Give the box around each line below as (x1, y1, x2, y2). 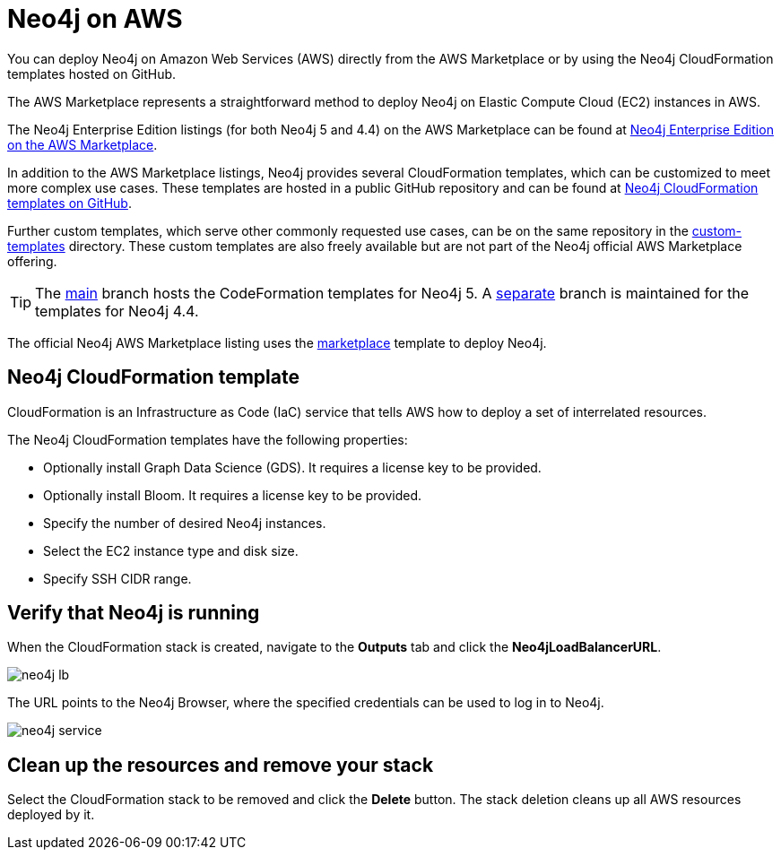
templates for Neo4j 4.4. (35, 301, 199, 320)
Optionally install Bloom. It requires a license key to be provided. (43, 487, 422, 503)
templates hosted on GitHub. (7, 65, 177, 82)
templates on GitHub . (7, 195, 132, 211)
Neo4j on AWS (7, 4, 183, 34)
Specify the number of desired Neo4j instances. (43, 515, 326, 531)
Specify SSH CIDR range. (43, 570, 192, 586)
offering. (7, 253, 57, 269)
